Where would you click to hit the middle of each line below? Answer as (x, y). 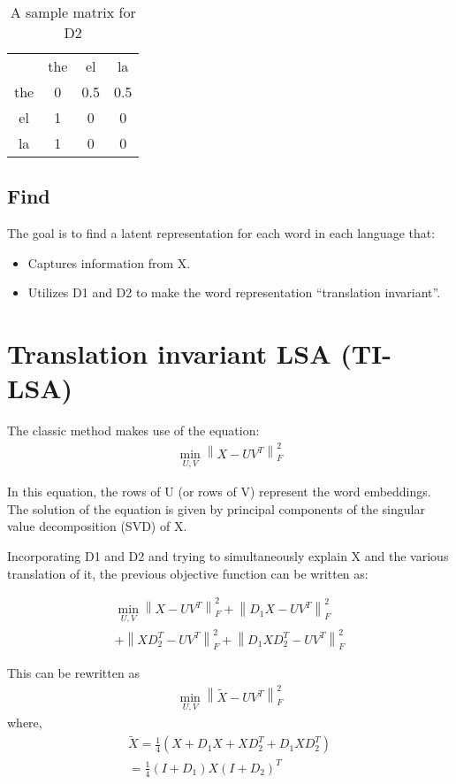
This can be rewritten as (73, 672)
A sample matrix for (73, 12)
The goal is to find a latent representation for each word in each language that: (221, 233)
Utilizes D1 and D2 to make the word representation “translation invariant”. (234, 292)
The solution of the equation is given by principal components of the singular (216, 508)
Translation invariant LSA (169, 354)
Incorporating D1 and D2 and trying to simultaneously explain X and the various (228, 556)
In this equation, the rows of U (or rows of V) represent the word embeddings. (219, 492)
